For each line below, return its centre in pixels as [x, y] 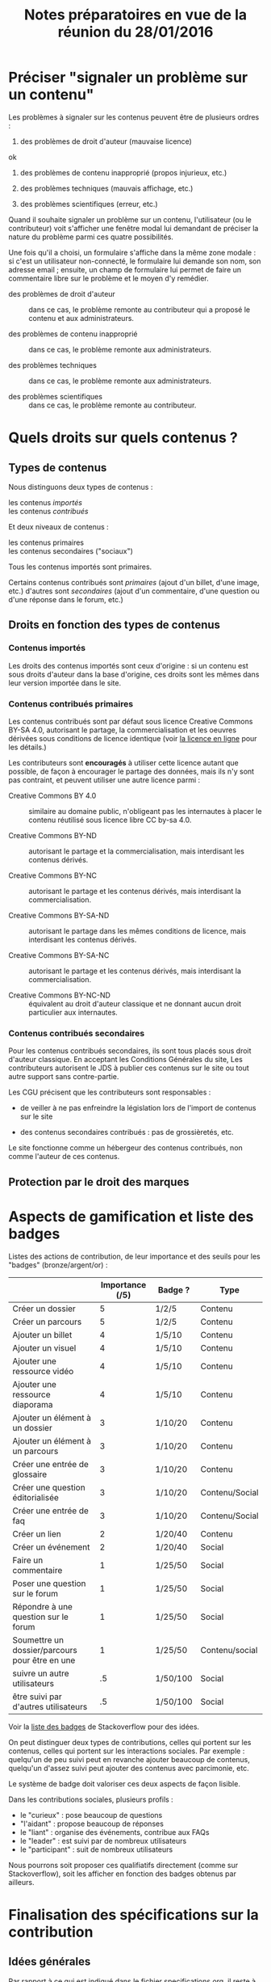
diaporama [33, 1404]
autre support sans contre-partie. [64, 1077]
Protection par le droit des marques [99, 1182]
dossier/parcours [45, 1650]
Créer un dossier [44, 1309]
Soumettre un [38, 1640]
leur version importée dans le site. [65, 683]
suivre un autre [41, 1673]
